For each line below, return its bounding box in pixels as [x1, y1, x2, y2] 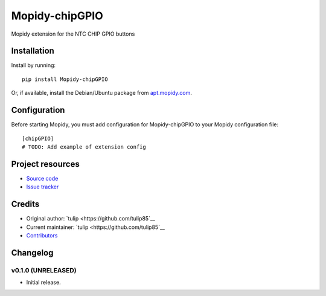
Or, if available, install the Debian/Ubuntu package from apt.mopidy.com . [11, 89, 193, 97]
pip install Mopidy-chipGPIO [22, 76, 108, 83]
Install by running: [11, 62, 56, 69]
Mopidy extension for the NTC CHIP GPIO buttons [11, 30, 135, 37]
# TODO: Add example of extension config [22, 143, 146, 150]
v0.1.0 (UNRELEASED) [11, 266, 77, 274]
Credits [11, 199, 40, 210]
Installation [11, 46, 54, 56]
